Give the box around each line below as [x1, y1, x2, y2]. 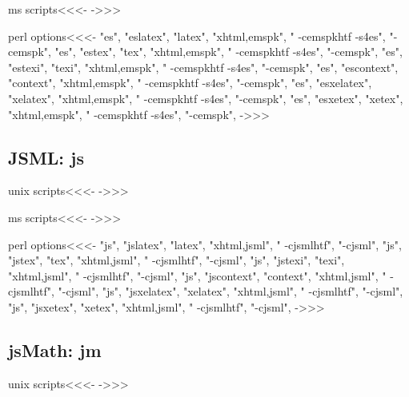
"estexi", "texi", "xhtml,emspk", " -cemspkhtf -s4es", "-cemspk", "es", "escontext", [8, 58, 399, 75]
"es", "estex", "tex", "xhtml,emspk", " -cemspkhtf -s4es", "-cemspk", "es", [54, 43, 403, 60]
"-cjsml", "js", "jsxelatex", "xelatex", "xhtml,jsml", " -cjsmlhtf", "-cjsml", [58, 283, 403, 300]
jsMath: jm [8, 337, 102, 362]
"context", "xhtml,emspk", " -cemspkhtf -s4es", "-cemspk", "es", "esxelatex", [8, 74, 372, 91]
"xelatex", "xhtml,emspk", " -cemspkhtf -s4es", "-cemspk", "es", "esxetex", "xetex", [8, 89, 403, 106]
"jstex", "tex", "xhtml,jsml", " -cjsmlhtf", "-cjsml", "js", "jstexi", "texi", [8, 252, 345, 268]
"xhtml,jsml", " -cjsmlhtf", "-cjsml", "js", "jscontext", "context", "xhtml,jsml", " [8, 267, 387, 284]
